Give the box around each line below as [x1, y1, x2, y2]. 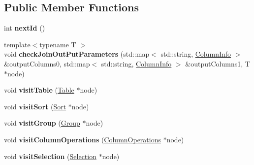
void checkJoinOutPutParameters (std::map [4, 49, 150, 59]
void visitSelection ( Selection [4, 151, 96, 161]
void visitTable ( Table [4, 85, 74, 95]
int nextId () [4, 23, 45, 33]
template [4, 39, 31, 49]
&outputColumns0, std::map [4, 58, 90, 68]
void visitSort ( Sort [4, 101, 66, 111]
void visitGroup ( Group [4, 118, 80, 128]
